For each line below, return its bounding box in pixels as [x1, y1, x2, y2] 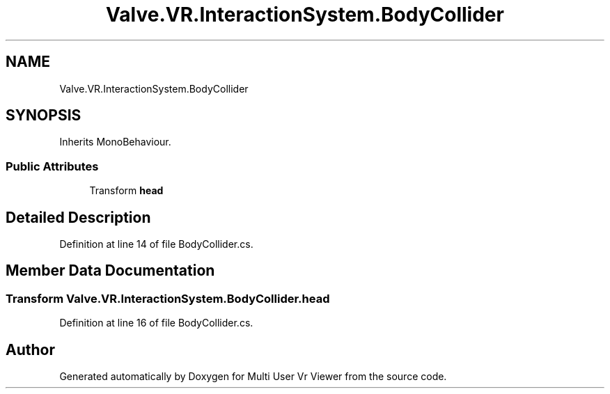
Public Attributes [6, 159, 99, 173]
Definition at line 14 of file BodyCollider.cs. [59, 238, 253, 251]
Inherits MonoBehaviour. [59, 136, 171, 148]
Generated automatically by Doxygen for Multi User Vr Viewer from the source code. [59, 370, 447, 383]
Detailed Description [6, 208, 151, 226]
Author [6, 340, 55, 358]
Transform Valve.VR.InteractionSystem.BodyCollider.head [6, 291, 330, 306]
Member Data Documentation [6, 262, 215, 280]
